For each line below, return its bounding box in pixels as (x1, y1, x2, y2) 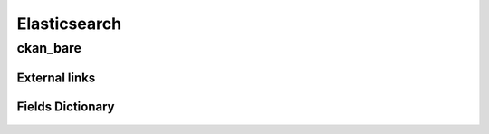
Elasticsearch (16, 14, 122, 33)
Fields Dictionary (16, 99, 115, 114)
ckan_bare (16, 40, 81, 56)
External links (16, 70, 96, 85)
